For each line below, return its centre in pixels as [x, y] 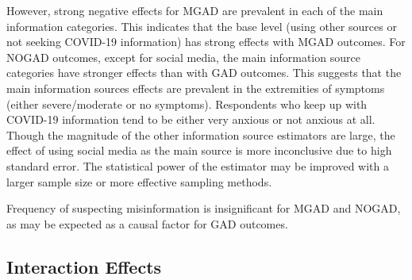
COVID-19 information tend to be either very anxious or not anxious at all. [191, 119]
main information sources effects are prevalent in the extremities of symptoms [196, 88]
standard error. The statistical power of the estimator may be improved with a [198, 165]
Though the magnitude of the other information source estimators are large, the [201, 134]
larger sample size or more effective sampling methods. [139, 181]
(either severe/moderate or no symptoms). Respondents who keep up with [187, 104]
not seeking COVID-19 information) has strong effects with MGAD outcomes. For [206, 42]
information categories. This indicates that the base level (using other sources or [202, 26]
